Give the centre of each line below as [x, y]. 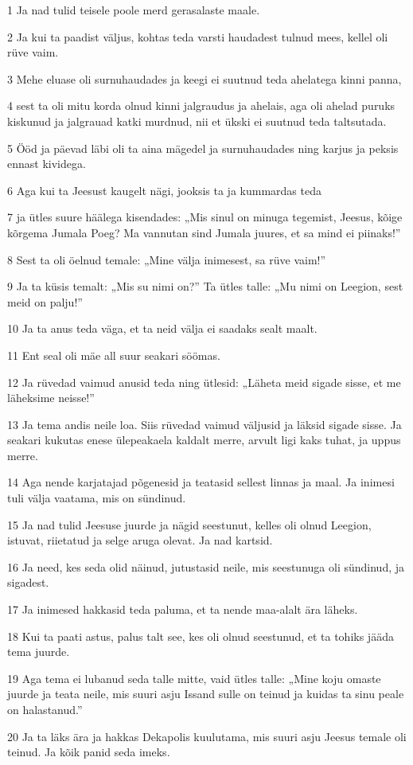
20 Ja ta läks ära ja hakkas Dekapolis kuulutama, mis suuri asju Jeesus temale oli [207, 736]
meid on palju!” [45, 301]
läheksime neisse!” [51, 398]
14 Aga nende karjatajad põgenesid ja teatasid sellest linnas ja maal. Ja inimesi [201, 482]
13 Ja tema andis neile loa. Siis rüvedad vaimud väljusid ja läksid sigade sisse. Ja [205, 424]
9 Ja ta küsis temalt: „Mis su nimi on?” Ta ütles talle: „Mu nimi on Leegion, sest [205, 286]
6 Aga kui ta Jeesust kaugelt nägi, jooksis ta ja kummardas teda [164, 190]
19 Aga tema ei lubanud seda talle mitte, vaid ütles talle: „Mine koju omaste [194, 678]
